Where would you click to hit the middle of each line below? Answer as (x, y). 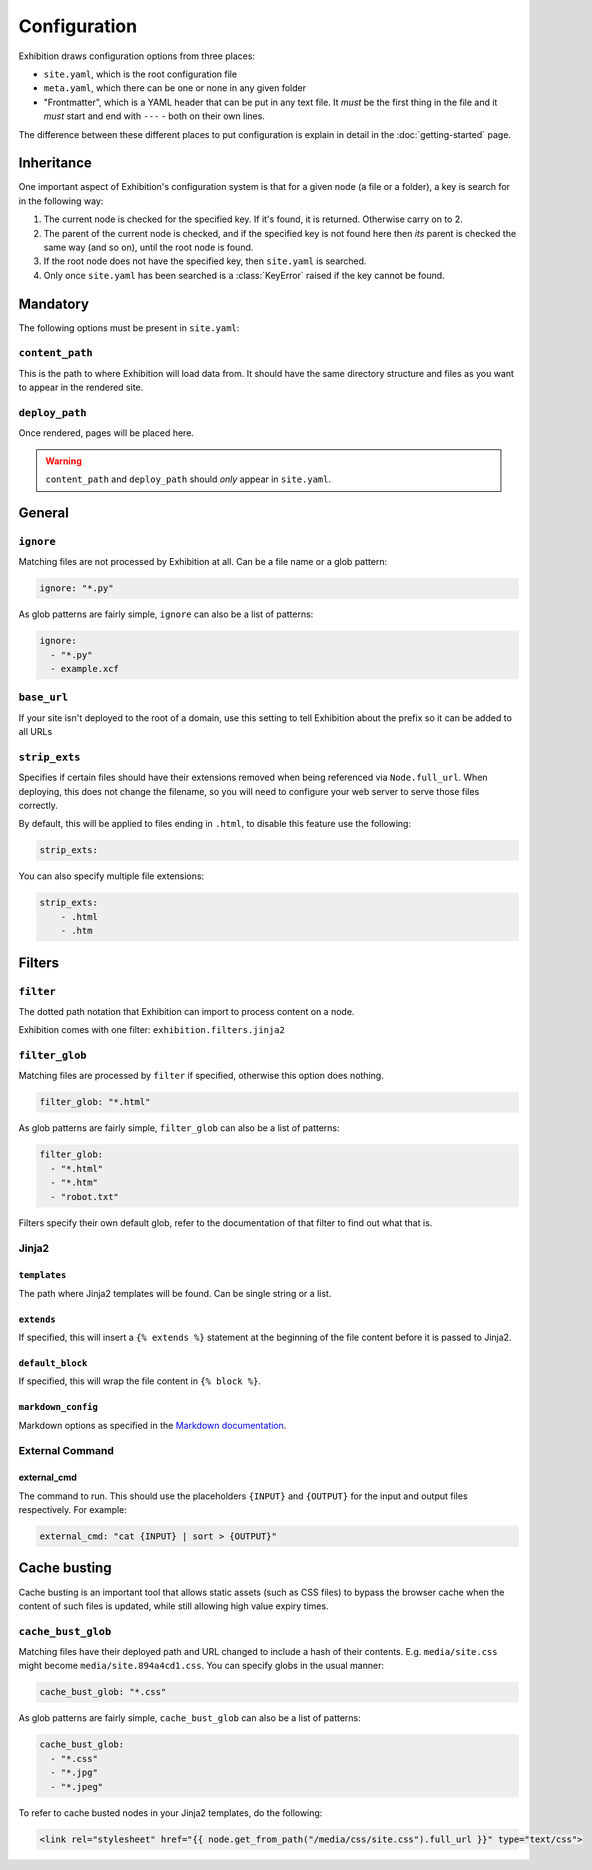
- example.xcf (85, 668)
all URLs (35, 732)
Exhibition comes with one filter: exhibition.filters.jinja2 (151, 1030)
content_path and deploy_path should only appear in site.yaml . (188, 479)
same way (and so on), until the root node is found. (148, 247)
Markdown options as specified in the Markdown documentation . (152, 1425)
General (44, 512)
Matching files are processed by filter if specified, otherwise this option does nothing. (201, 1076)
